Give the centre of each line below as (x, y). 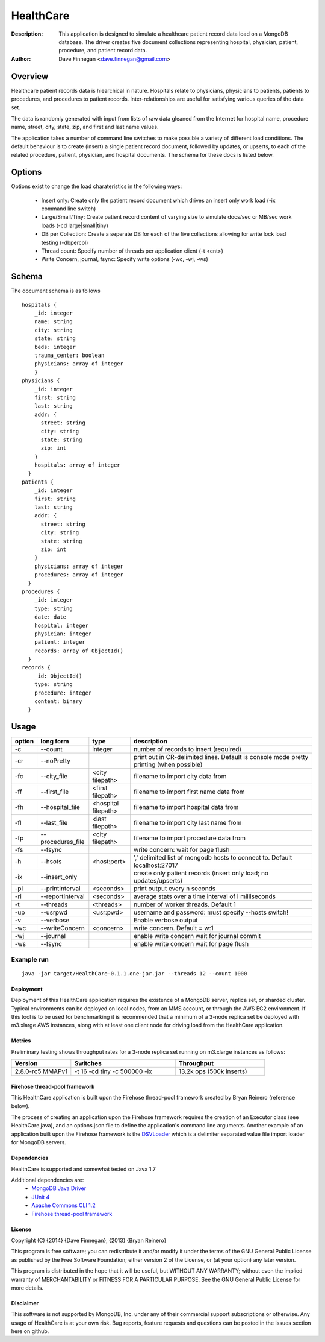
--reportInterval (63, 896)
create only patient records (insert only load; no (201, 873)
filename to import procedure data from (190, 838)
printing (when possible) (168, 764)
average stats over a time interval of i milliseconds (205, 896)
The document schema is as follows (56, 291)
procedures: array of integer (79, 575)
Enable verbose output (166, 921)
